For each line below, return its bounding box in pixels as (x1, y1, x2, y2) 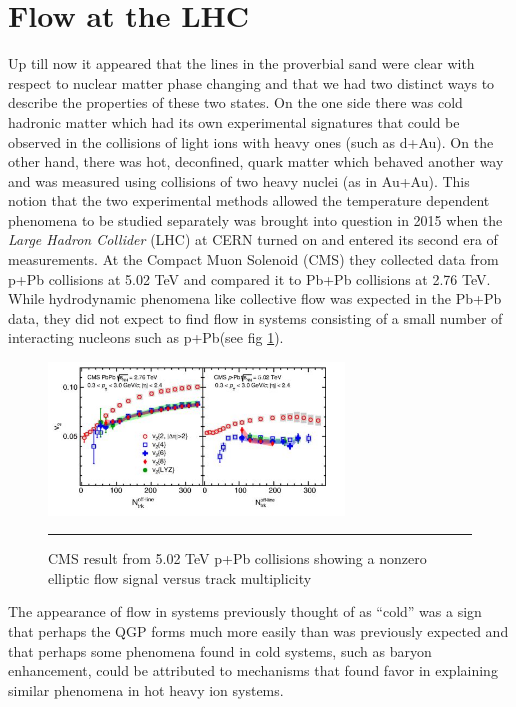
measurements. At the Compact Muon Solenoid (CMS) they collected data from (8, 249, 499, 270)
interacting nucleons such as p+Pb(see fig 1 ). (8, 327, 284, 348)
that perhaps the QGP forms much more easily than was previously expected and (8, 620, 509, 641)
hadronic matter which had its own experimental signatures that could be (8, 111, 460, 132)
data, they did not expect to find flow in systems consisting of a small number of (8, 307, 503, 328)
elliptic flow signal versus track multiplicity (48, 567, 312, 588)
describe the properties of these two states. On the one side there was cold (8, 92, 463, 113)
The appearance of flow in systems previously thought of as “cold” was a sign (8, 601, 482, 622)
